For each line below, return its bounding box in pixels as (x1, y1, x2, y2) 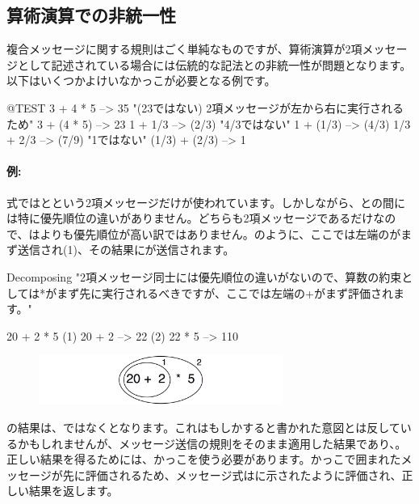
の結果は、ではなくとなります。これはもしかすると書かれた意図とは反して (6, 419, 400, 436)
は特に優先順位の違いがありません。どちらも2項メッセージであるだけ (6, 210, 374, 227)
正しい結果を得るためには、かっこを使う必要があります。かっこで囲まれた (6, 451, 401, 468)
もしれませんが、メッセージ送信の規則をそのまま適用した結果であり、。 (28, 434, 407, 451)
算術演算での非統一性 (6, 2, 176, 28)
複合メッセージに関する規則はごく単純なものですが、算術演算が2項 (6, 40, 362, 57)
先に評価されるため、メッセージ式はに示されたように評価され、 (62, 466, 402, 483)
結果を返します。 (28, 482, 119, 499)
